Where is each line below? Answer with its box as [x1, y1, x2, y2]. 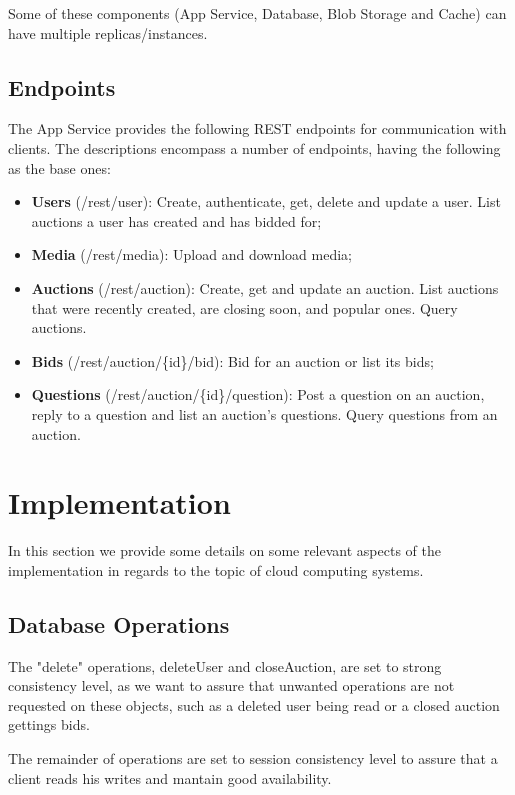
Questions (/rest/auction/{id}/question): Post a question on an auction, [31, 384, 485, 405]
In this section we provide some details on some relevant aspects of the [8, 540, 441, 561]
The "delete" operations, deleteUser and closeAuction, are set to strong [8, 655, 442, 676]
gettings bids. [8, 714, 90, 735]
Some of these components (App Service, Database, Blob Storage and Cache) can [8, 3, 507, 23]
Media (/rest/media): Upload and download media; [31, 244, 352, 265]
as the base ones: [8, 157, 111, 178]
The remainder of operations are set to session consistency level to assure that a [8, 748, 498, 768]
